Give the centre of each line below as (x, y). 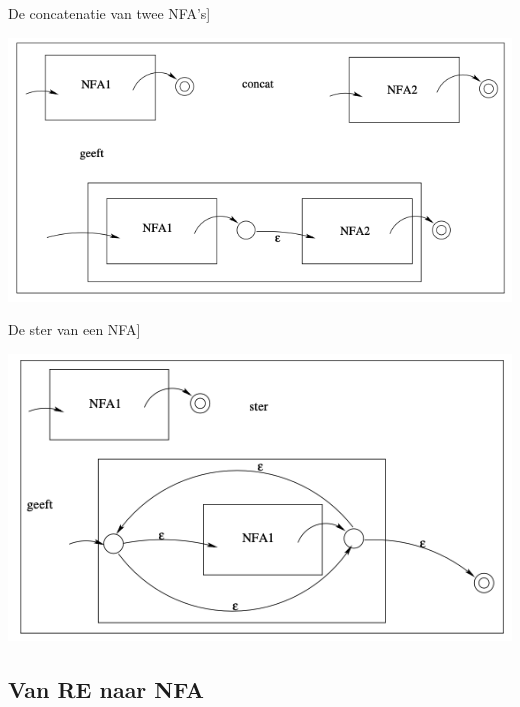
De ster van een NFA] (74, 329)
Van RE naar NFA (106, 688)
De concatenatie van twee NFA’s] (109, 13)
